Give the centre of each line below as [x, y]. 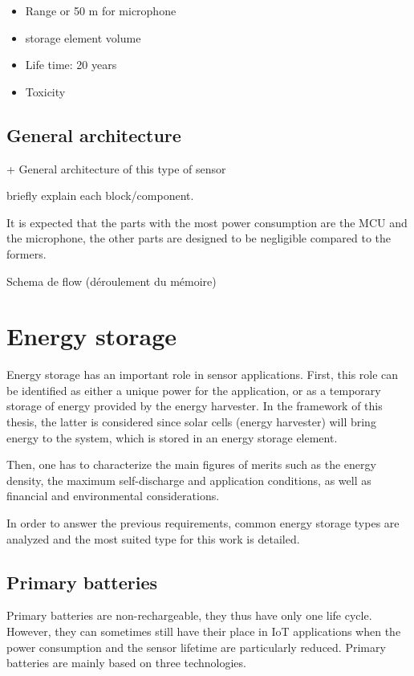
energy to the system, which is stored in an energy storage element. [172, 437]
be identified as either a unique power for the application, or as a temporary [194, 390]
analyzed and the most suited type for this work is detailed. [153, 538]
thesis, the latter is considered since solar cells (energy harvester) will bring [191, 422]
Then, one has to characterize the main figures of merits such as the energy [191, 464]
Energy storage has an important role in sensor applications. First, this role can [203, 375]
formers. [26, 253]
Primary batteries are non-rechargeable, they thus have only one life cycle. [189, 615]
